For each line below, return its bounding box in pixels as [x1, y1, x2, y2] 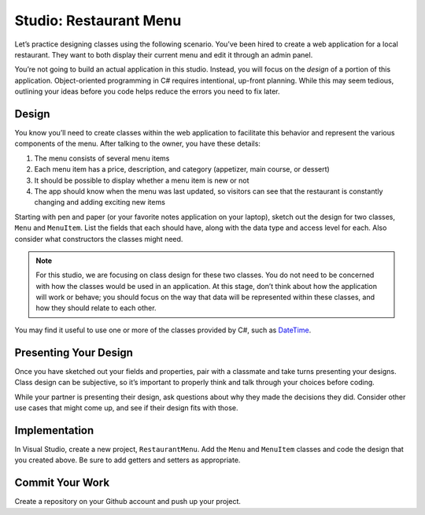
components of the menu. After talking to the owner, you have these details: [14, 139, 261, 149]
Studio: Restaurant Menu [14, 12, 182, 29]
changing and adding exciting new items [34, 198, 165, 207]
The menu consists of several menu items [34, 154, 170, 163]
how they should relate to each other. [35, 303, 157, 313]
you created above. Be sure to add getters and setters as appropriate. [14, 455, 241, 465]
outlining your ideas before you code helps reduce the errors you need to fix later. [14, 87, 280, 96]
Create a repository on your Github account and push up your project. [14, 497, 242, 506]
